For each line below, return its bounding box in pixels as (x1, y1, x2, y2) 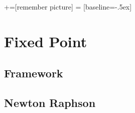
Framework (4, 65, 63, 81)
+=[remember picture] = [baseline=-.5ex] (4, 2, 132, 12)
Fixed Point (4, 31, 87, 51)
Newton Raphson (4, 95, 96, 110)
